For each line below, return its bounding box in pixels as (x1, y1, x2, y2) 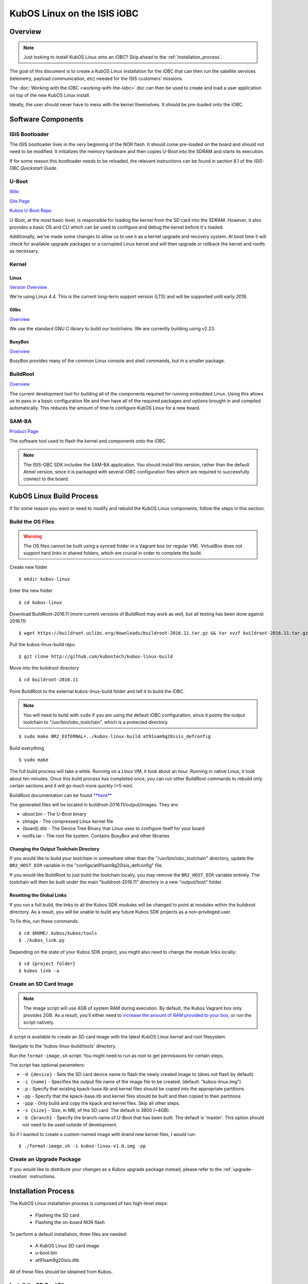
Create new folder (9, 564, 48, 570)
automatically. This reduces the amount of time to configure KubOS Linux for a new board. (9, 405, 201, 411)
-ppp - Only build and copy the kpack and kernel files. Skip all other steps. (22, 1100, 181, 1106)
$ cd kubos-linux (18, 599, 62, 606)
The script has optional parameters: (9, 1062, 85, 1068)
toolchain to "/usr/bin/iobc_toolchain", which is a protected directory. (23, 719, 169, 725)
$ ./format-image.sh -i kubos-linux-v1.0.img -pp (18, 1143, 146, 1149)
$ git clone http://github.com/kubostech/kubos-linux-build (18, 653, 173, 659)
